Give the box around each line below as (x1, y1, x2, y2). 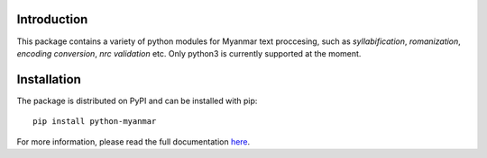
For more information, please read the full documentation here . (16, 136, 251, 147)
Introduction (16, 12, 88, 27)
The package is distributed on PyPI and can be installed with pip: (16, 95, 258, 106)
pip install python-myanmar (32, 117, 157, 127)
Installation (16, 72, 81, 87)
